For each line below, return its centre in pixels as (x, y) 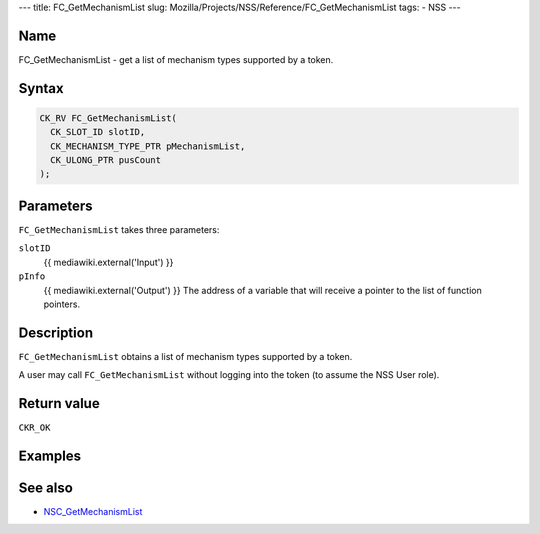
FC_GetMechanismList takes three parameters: (119, 229)
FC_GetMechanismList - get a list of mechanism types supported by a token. (176, 59)
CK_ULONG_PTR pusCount (106, 160)
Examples (50, 455)
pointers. (61, 304)
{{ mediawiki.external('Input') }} (108, 262)
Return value (59, 403)
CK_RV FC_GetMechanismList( (108, 118)
